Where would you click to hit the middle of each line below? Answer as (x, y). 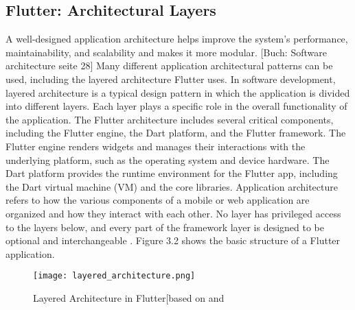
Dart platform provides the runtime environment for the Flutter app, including (172, 173)
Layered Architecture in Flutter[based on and (129, 297)
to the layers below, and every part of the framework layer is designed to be (165, 227)
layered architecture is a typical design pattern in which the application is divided (178, 92)
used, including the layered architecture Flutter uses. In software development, (171, 79)
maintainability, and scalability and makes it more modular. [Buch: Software (166, 52)
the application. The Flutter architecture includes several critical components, (170, 119)
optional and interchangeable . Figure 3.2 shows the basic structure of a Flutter (173, 240)
